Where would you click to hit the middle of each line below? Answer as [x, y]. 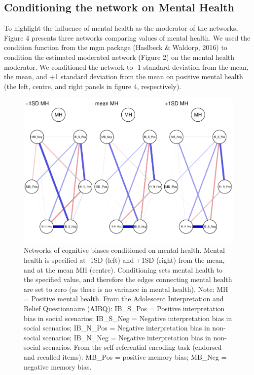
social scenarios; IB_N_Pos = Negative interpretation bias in [117, 328]
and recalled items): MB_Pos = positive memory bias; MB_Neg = [125, 357]
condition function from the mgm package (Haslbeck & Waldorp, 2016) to [116, 47]
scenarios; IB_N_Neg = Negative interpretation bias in [127, 337]
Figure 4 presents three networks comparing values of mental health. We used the [127, 37]
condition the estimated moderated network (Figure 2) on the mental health [119, 57]
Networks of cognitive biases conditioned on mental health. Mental [124, 250]
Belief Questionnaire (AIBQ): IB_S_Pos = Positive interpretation [124, 308]
